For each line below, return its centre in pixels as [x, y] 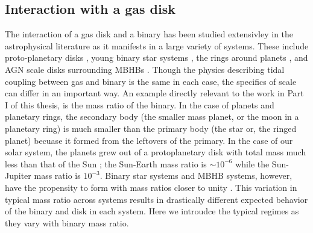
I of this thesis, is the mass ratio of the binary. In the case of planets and [140, 104]
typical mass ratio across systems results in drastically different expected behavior [156, 199]
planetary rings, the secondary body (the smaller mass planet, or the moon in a [152, 116]
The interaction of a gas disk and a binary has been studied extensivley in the [149, 34]
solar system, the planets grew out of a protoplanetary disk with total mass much [156, 152]
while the [252, 163]
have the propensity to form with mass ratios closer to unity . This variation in [151, 187]
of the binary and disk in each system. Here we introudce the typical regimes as [152, 211]
